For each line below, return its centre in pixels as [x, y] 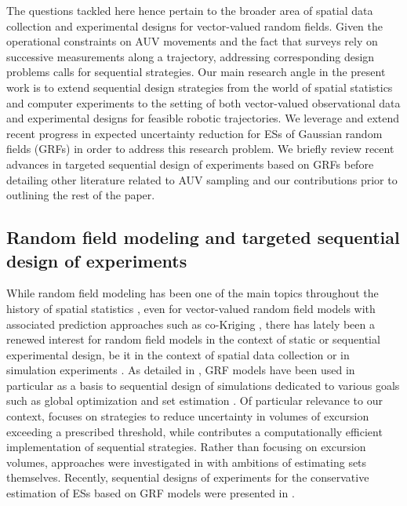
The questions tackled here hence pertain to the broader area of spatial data [190, 10]
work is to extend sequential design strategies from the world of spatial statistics [200, 87]
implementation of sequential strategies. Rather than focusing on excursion [186, 447]
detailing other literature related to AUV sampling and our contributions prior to [202, 179]
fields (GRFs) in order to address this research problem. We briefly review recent [200, 149]
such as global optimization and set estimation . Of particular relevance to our [194, 400]
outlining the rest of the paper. [81, 195]
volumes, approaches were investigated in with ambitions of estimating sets [187, 462]
